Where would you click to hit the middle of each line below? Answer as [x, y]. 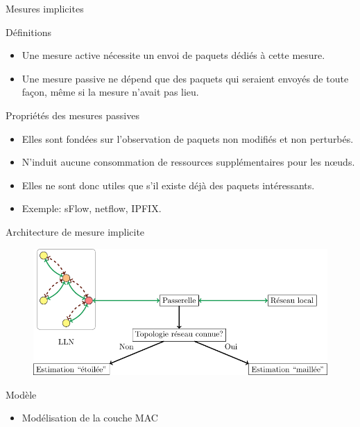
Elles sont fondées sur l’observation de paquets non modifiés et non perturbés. [188, 138]
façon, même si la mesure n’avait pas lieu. [110, 92]
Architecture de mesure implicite [75, 231]
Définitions [29, 32]
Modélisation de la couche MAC [90, 418]
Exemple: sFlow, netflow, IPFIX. [92, 208]
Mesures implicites [45, 8]
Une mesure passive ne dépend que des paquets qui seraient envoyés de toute [185, 78]
